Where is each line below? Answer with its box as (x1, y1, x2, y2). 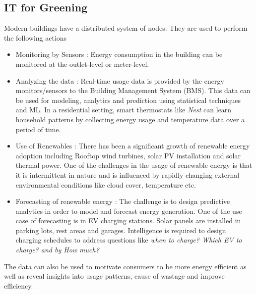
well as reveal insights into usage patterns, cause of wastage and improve (4, 271, 225, 281)
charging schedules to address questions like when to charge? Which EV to (15, 235, 242, 245)
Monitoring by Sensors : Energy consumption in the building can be (15, 49, 223, 59)
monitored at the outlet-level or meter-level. (15, 58, 149, 69)
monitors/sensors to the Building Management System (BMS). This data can (15, 85, 251, 96)
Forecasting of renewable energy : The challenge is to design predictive (15, 196, 230, 206)
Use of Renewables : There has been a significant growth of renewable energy (15, 141, 250, 151)
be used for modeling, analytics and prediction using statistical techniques (15, 95, 241, 105)
